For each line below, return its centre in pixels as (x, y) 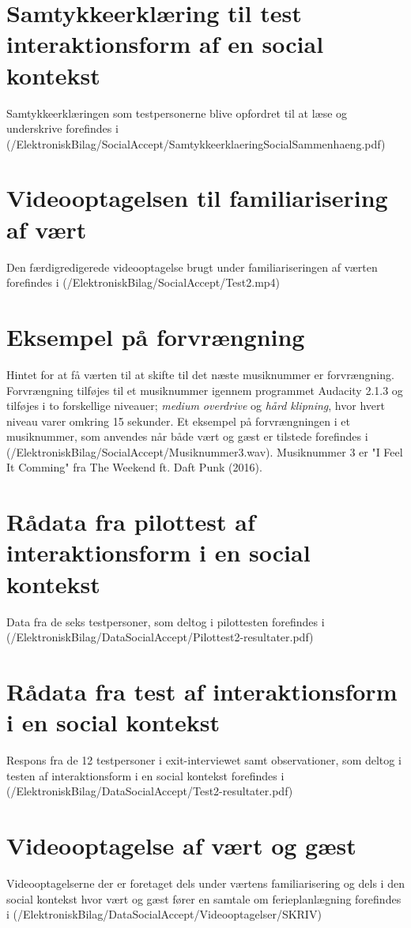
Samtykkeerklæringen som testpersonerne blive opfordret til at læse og (177, 113)
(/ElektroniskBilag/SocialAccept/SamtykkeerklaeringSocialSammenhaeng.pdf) (196, 143)
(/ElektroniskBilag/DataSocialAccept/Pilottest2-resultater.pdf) (160, 637)
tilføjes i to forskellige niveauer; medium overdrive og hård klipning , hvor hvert (196, 406)
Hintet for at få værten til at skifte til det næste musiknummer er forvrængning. (200, 374)
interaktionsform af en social (165, 44)
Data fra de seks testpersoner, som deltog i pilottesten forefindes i (166, 621)
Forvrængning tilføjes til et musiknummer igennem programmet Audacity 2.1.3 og (205, 390)
